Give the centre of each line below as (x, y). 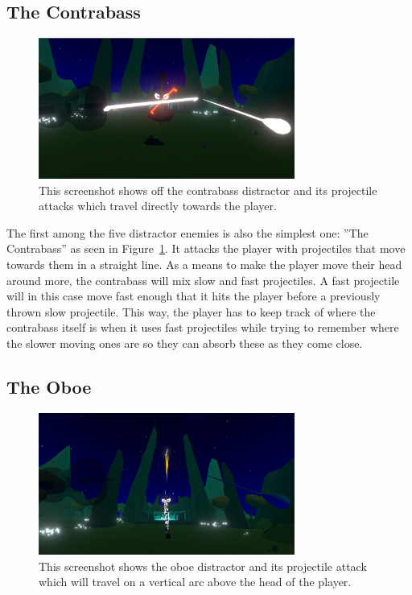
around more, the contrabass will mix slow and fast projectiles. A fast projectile (203, 280)
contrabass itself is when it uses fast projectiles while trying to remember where (203, 327)
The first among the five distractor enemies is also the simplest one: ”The (187, 232)
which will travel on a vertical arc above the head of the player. (195, 582)
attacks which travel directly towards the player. (158, 206)
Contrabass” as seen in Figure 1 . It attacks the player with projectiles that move (206, 248)
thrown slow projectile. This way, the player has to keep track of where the (191, 311)
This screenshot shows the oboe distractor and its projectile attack (203, 566)
